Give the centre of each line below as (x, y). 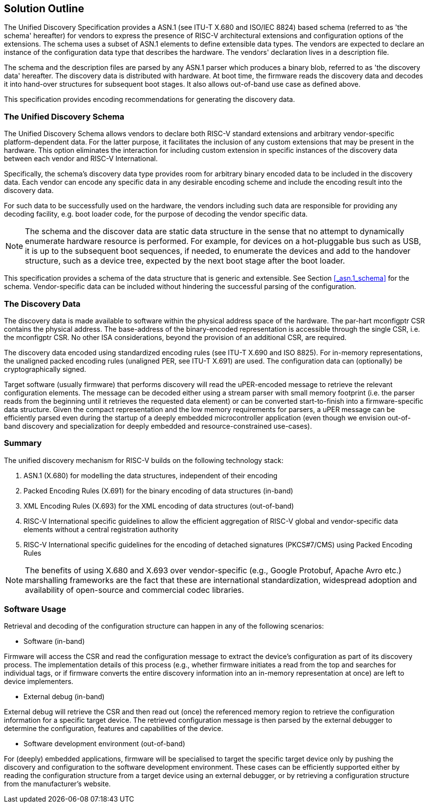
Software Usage (35, 609)
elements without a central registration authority (101, 529)
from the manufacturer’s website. (58, 784)
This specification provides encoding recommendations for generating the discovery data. (150, 99)
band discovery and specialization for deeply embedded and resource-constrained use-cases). (158, 426)
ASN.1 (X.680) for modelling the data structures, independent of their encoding (151, 475)
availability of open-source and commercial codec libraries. (135, 590)
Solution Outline (44, 9)
